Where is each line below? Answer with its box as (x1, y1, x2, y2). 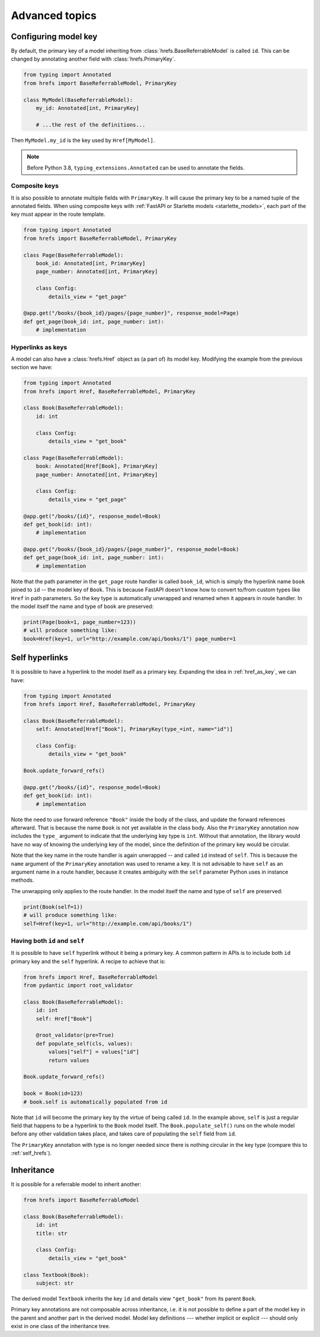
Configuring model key (11, 31, 98, 42)
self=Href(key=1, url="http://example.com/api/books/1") (23, 920, 193, 927)
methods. (11, 876, 34, 884)
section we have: (11, 364, 53, 371)
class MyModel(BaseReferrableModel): (23, 96, 133, 103)
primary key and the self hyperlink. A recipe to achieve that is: (11, 957, 166, 965)
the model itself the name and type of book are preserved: (11, 603, 154, 610)
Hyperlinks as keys (11, 343, 68, 351)
